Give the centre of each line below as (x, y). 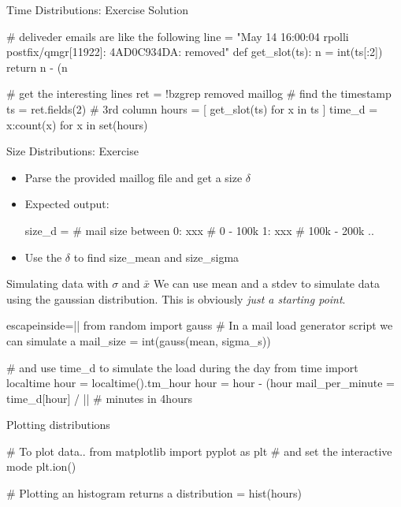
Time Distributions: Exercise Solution (97, 9)
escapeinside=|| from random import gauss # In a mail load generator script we (200, 325)
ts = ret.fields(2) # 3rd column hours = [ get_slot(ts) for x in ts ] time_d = (192, 108)
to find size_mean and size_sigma (156, 257)
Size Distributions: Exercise (72, 151)
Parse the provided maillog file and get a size (134, 177)
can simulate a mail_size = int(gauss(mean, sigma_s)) (139, 340)
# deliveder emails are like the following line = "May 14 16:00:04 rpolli (178, 36)
